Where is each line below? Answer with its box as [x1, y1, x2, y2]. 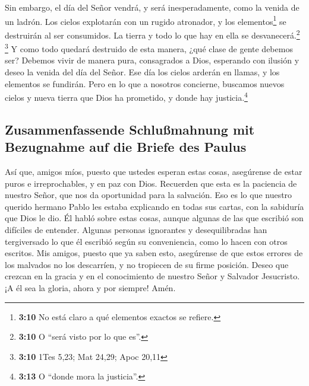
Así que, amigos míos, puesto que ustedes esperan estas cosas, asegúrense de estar [5, 165, 302, 177]
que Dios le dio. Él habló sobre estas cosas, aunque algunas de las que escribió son [5, 212, 304, 224]
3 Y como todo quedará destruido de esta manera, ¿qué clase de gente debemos [5, 41, 293, 55]
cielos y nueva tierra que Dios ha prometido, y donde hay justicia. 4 [5, 90, 248, 103]
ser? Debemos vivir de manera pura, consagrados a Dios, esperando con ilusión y [5, 54, 299, 66]
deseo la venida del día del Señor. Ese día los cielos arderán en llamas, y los [5, 65, 280, 78]
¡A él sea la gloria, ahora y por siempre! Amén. [5, 281, 176, 294]
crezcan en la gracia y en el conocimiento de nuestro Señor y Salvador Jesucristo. [5, 270, 300, 282]
